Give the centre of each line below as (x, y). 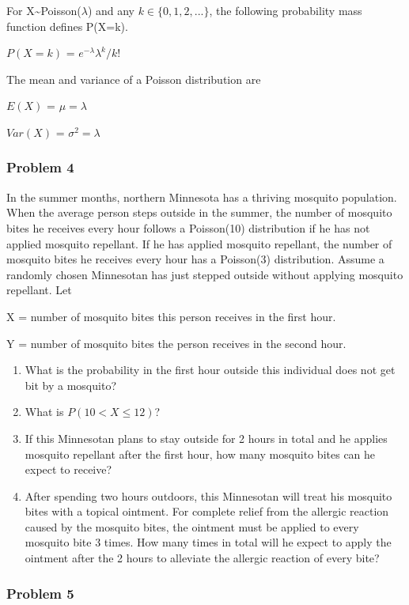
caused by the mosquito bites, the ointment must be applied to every (192, 526)
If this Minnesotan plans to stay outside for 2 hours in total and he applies (206, 438)
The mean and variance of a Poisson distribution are (134, 79)
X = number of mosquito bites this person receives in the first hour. (171, 316)
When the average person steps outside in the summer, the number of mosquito (199, 212)
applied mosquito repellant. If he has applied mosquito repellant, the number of (199, 243)
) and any (111, 10)
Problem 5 (40, 593)
